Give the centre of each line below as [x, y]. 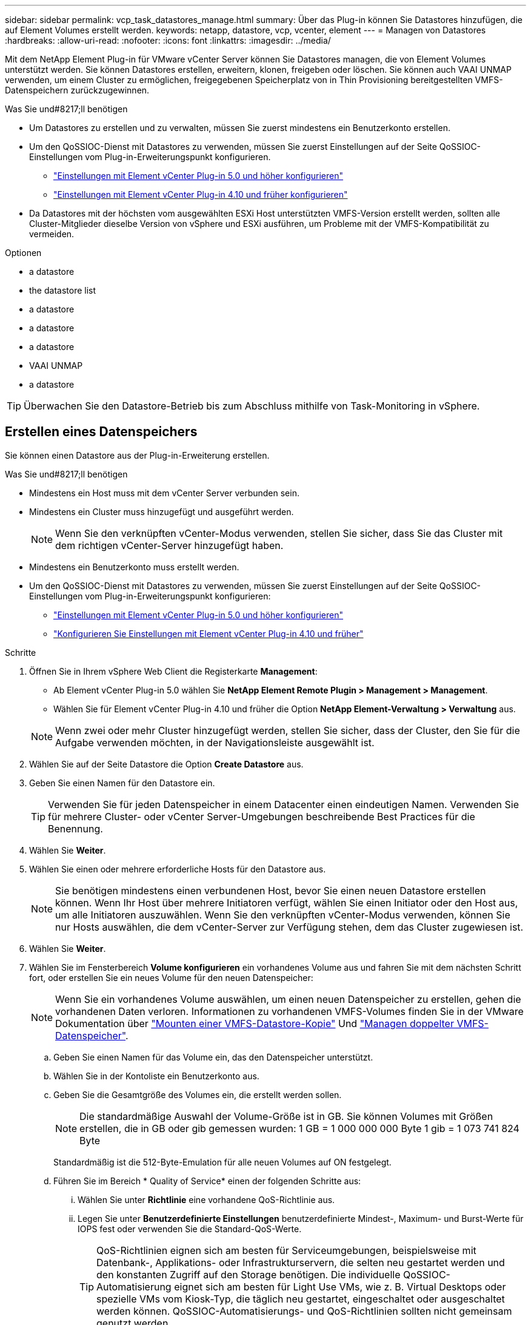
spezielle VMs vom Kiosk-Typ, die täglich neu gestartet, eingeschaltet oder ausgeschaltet [301, 1299]
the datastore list [63, 290]
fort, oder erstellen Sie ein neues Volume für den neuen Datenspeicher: [171, 977]
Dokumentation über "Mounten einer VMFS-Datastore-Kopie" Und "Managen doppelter [255, 1023]
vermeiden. [52, 234]
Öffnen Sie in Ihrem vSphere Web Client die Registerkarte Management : [173, 671]
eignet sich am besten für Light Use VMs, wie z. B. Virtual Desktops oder [340, 1286]
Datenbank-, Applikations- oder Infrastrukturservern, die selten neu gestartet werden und [301, 1262]
